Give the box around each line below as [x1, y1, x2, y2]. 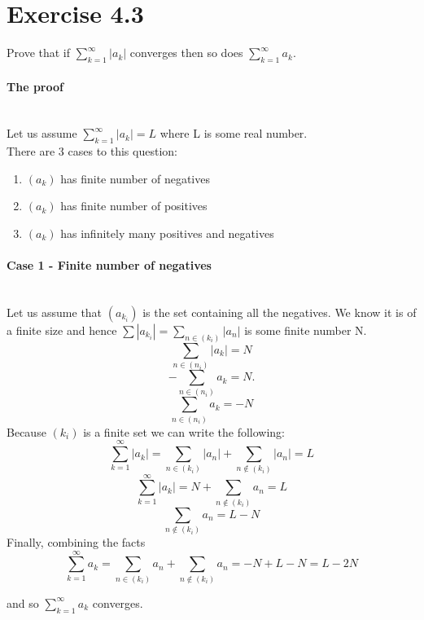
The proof [7, 77, 63, 95]
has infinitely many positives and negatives [60, 224, 274, 241]
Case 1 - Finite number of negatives [7, 257, 212, 274]
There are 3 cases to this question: [7, 143, 177, 160]
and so [7, 594, 39, 611]
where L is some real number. [160, 125, 308, 142]
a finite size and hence [7, 321, 117, 338]
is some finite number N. [244, 321, 367, 338]
